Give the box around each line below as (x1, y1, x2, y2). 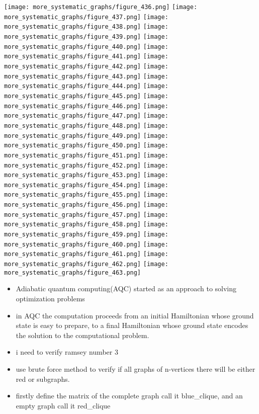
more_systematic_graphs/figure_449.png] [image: (4, 132, 168, 139)
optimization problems (16, 293, 85, 303)
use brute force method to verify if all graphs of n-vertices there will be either (16, 363, 255, 374)
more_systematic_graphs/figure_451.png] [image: (4, 151, 168, 159)
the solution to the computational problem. (16, 329, 149, 340)
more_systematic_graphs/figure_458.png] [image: (4, 221, 168, 228)
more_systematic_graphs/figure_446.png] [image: (4, 102, 168, 110)
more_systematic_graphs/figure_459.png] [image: (4, 231, 168, 238)
